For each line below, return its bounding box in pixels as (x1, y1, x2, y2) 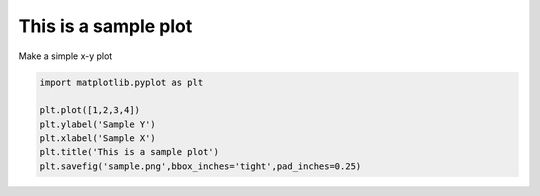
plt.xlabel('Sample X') (39, 133, 157, 144)
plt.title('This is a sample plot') (39, 146, 220, 158)
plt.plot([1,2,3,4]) (39, 105, 140, 116)
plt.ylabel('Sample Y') (39, 118, 157, 130)
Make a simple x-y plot (18, 50, 113, 62)
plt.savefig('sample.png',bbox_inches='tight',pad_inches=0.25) (39, 160, 362, 172)
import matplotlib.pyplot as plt (39, 76, 204, 88)
